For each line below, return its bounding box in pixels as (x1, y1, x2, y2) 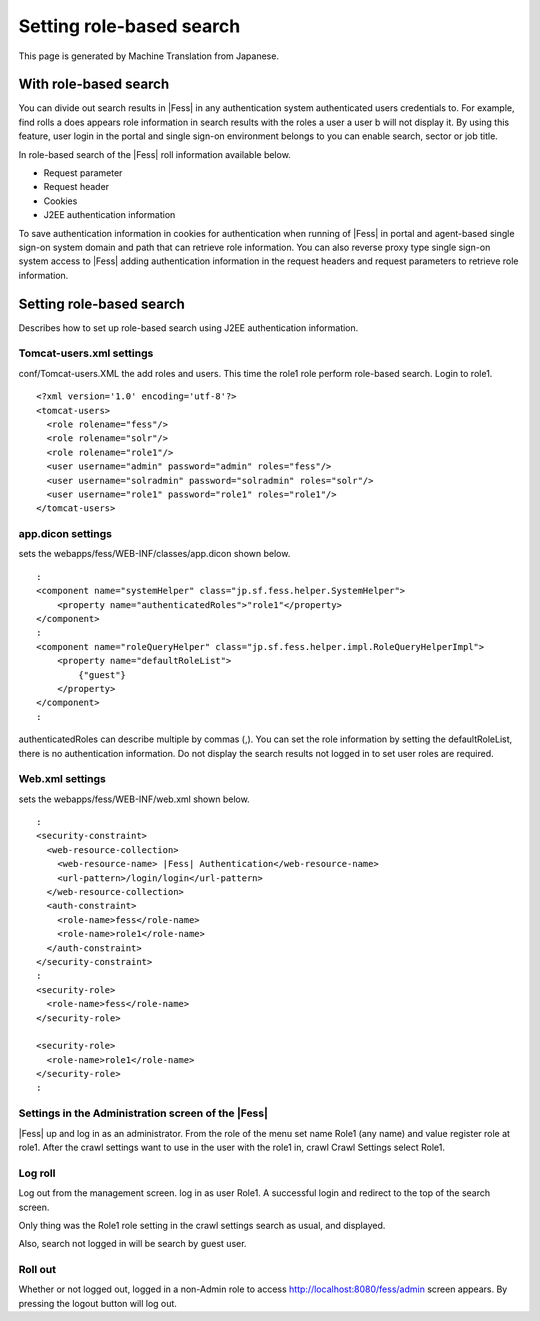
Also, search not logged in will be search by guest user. (18, 1238, 247, 1250)
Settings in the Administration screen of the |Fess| (18, 1106, 269, 1120)
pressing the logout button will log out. (18, 1297, 177, 1309)
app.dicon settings (18, 527, 112, 541)
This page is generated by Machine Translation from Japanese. (18, 50, 280, 62)
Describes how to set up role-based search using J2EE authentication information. (18, 321, 359, 334)
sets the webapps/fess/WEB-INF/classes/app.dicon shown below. (18, 548, 291, 560)
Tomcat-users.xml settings (18, 346, 154, 360)
